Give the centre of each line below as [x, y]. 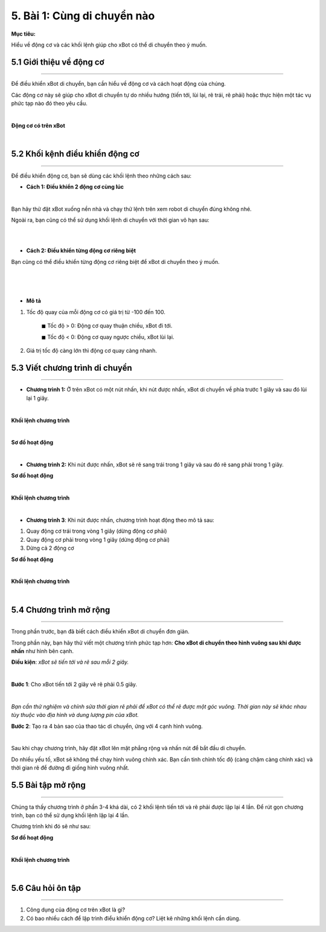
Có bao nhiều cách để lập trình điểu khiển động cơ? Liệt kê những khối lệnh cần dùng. [133, 918]
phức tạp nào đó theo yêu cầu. [49, 103]
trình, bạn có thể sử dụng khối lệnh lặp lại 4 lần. [70, 815]
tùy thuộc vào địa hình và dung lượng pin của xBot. [75, 715]
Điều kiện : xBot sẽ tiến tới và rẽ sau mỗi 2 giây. [70, 662]
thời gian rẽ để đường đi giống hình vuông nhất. [70, 768]
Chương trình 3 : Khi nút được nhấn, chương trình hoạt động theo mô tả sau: [120, 520]
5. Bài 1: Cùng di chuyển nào [83, 16]
